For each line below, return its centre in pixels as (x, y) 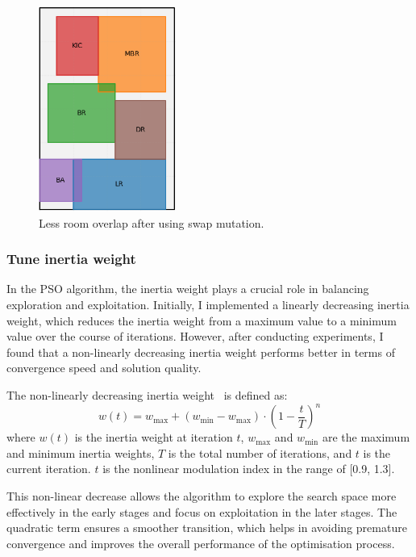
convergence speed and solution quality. (104, 368)
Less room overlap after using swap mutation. (152, 222)
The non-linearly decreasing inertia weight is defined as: (147, 395)
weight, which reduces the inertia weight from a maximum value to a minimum (202, 320)
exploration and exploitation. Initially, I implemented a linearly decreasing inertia (208, 305)
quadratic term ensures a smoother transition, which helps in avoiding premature (207, 528)
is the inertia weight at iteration (154, 437)
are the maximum (366, 437)
